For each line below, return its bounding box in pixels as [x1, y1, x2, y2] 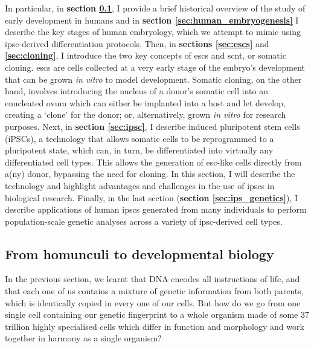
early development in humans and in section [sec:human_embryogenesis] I [5, 13, 299, 26]
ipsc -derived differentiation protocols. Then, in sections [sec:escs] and [5, 37, 269, 50]
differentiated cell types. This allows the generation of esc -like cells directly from [5, 155, 302, 168]
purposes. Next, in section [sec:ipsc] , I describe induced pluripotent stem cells [5, 120, 300, 132]
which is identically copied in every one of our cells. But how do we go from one [5, 296, 301, 309]
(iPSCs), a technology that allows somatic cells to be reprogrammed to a [5, 132, 274, 144]
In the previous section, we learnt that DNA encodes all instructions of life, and [5, 272, 300, 285]
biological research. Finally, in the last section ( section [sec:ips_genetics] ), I [5, 191, 298, 204]
